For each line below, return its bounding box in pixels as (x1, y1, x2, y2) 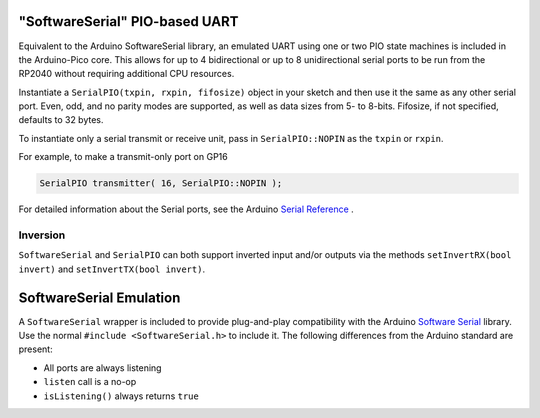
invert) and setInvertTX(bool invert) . (18, 263, 205, 275)
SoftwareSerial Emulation (18, 289, 181, 306)
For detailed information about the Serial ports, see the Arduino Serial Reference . (18, 203, 354, 215)
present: (18, 343, 54, 355)
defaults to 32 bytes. (18, 114, 104, 126)
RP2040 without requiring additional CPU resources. (18, 68, 235, 80)
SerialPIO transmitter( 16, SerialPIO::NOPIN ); (39, 178, 283, 189)
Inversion (18, 228, 66, 242)
